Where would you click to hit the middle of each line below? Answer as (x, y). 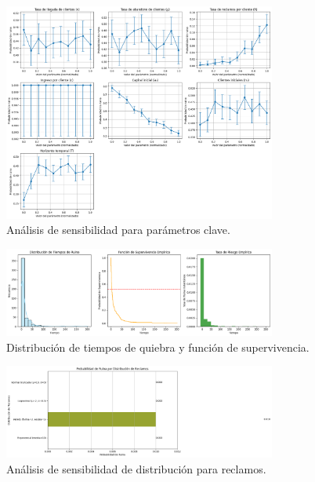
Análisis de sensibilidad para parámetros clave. (118, 230)
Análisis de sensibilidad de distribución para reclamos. (136, 468)
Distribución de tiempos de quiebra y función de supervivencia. (158, 347)
